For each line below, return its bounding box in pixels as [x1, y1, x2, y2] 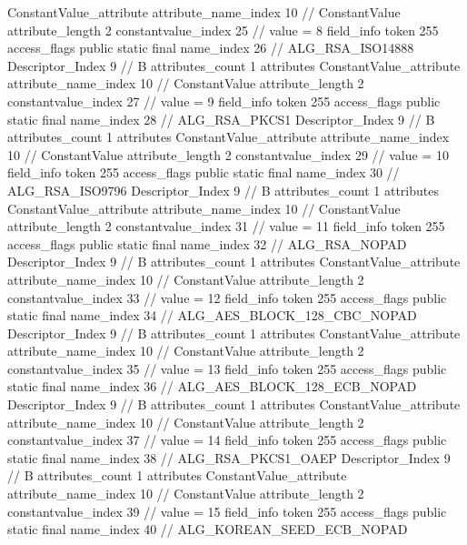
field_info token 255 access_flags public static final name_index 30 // [7, 163, 400, 182]
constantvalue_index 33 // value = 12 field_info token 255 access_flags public [7, 288, 447, 307]
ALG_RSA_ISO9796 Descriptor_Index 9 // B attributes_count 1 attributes [7, 180, 439, 199]
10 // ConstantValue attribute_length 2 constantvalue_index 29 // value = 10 [7, 145, 449, 164]
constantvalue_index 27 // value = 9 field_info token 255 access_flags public [7, 91, 441, 110]
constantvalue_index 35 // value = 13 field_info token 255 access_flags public [7, 358, 447, 378]
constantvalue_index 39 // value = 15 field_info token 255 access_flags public [7, 501, 447, 520]
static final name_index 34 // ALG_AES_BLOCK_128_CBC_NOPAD [7, 306, 417, 325]
